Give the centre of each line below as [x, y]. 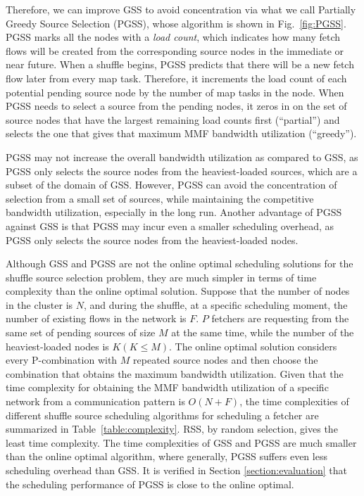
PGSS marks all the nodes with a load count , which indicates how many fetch [173, 37]
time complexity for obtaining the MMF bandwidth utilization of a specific [167, 387]
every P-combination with [62, 360]
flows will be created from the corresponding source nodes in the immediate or [175, 50]
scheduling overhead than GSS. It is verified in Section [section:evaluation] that [177, 470]
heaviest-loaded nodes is [57, 346]
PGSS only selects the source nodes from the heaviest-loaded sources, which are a [182, 171]
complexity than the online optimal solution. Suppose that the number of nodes [178, 291]
